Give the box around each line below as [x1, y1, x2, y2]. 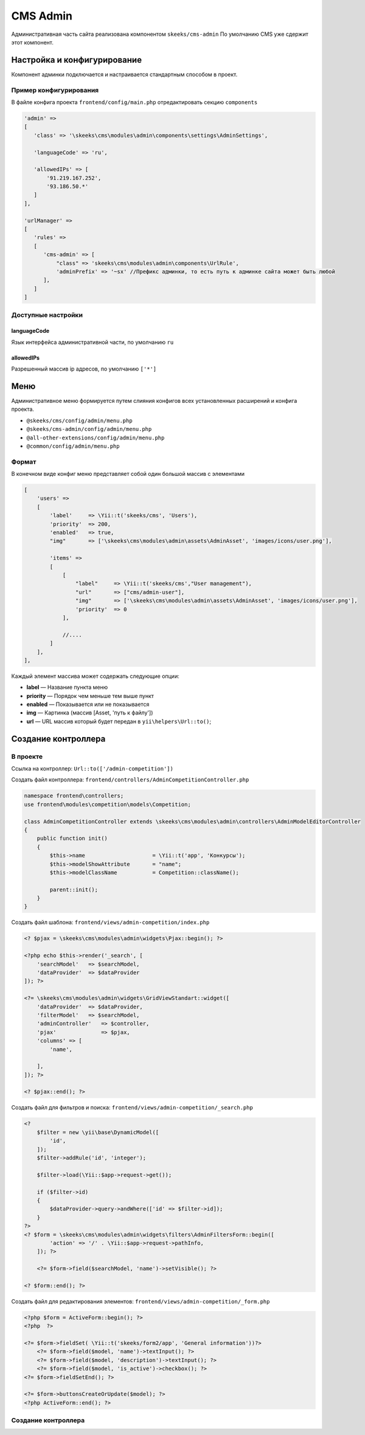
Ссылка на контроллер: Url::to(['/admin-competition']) [11, 765, 173, 772]
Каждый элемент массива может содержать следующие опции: [11, 672, 179, 680]
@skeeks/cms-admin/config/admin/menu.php [26, 426, 152, 433]
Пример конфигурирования [11, 86, 99, 94]
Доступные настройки [11, 310, 83, 319]
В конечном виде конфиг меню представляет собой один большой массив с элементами [11, 470, 245, 478]
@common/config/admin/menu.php [26, 442, 120, 450]
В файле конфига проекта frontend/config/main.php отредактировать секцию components [11, 98, 258, 106]
